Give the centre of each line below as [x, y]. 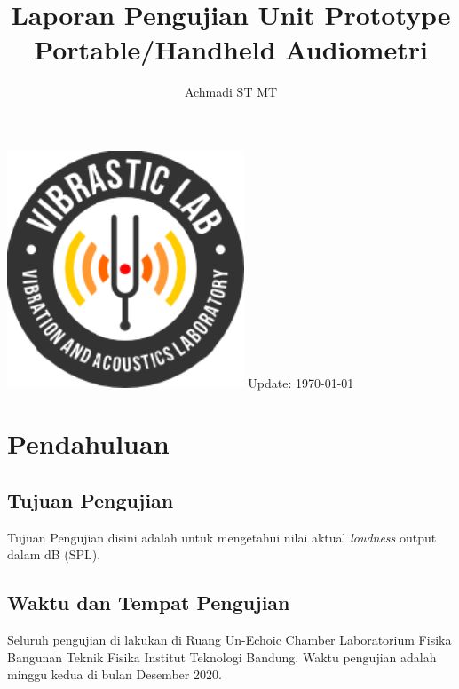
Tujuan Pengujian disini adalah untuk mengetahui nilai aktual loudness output [222, 537]
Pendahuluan [88, 443]
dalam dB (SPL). [54, 554]
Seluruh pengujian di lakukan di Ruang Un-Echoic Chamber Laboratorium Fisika [229, 640]
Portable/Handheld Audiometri [231, 49]
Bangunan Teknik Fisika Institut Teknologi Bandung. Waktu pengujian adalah [222, 657]
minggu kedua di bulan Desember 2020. [115, 674]
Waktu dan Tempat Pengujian [149, 602]
